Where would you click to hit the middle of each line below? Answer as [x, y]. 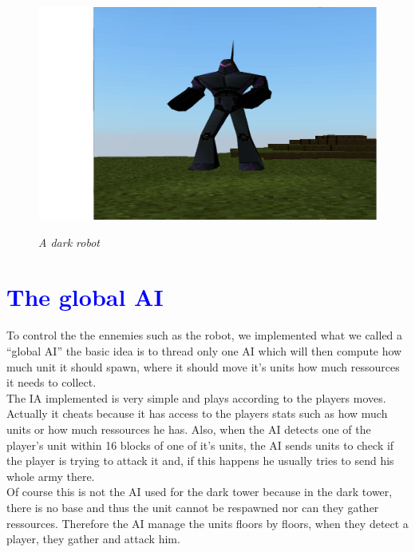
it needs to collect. [51, 382]
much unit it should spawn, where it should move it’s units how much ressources [203, 366]
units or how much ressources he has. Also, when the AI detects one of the [189, 429]
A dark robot [69, 242]
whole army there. [51, 476]
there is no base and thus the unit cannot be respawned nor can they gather [193, 507]
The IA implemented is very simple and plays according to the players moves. [196, 397]
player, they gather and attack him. [93, 539]
